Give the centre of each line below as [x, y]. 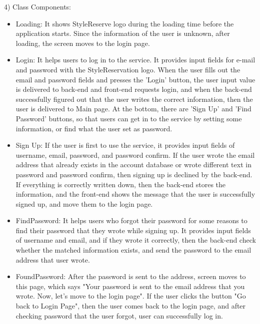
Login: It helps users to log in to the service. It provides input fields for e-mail [135, 60]
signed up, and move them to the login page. [84, 203]
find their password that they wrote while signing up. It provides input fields [133, 230]
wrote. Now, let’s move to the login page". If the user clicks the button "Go [131, 296]
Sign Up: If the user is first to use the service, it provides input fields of [125, 145]
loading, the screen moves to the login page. [83, 43]
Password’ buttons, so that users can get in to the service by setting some [129, 118]
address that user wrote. [53, 259]
